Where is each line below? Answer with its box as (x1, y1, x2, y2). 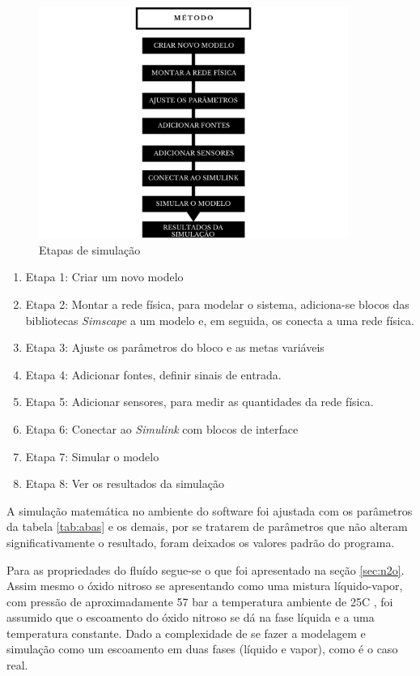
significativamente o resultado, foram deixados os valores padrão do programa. (6, 533, 395, 550)
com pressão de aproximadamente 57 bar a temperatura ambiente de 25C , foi (6, 593, 393, 610)
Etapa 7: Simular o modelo (25, 447, 159, 464)
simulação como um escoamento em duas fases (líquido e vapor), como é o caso (6, 640, 398, 657)
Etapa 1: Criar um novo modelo (25, 268, 184, 285)
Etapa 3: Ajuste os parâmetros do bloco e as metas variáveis (25, 339, 325, 356)
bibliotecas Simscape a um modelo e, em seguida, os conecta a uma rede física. (25, 311, 414, 328)
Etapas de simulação (39, 241, 141, 258)
